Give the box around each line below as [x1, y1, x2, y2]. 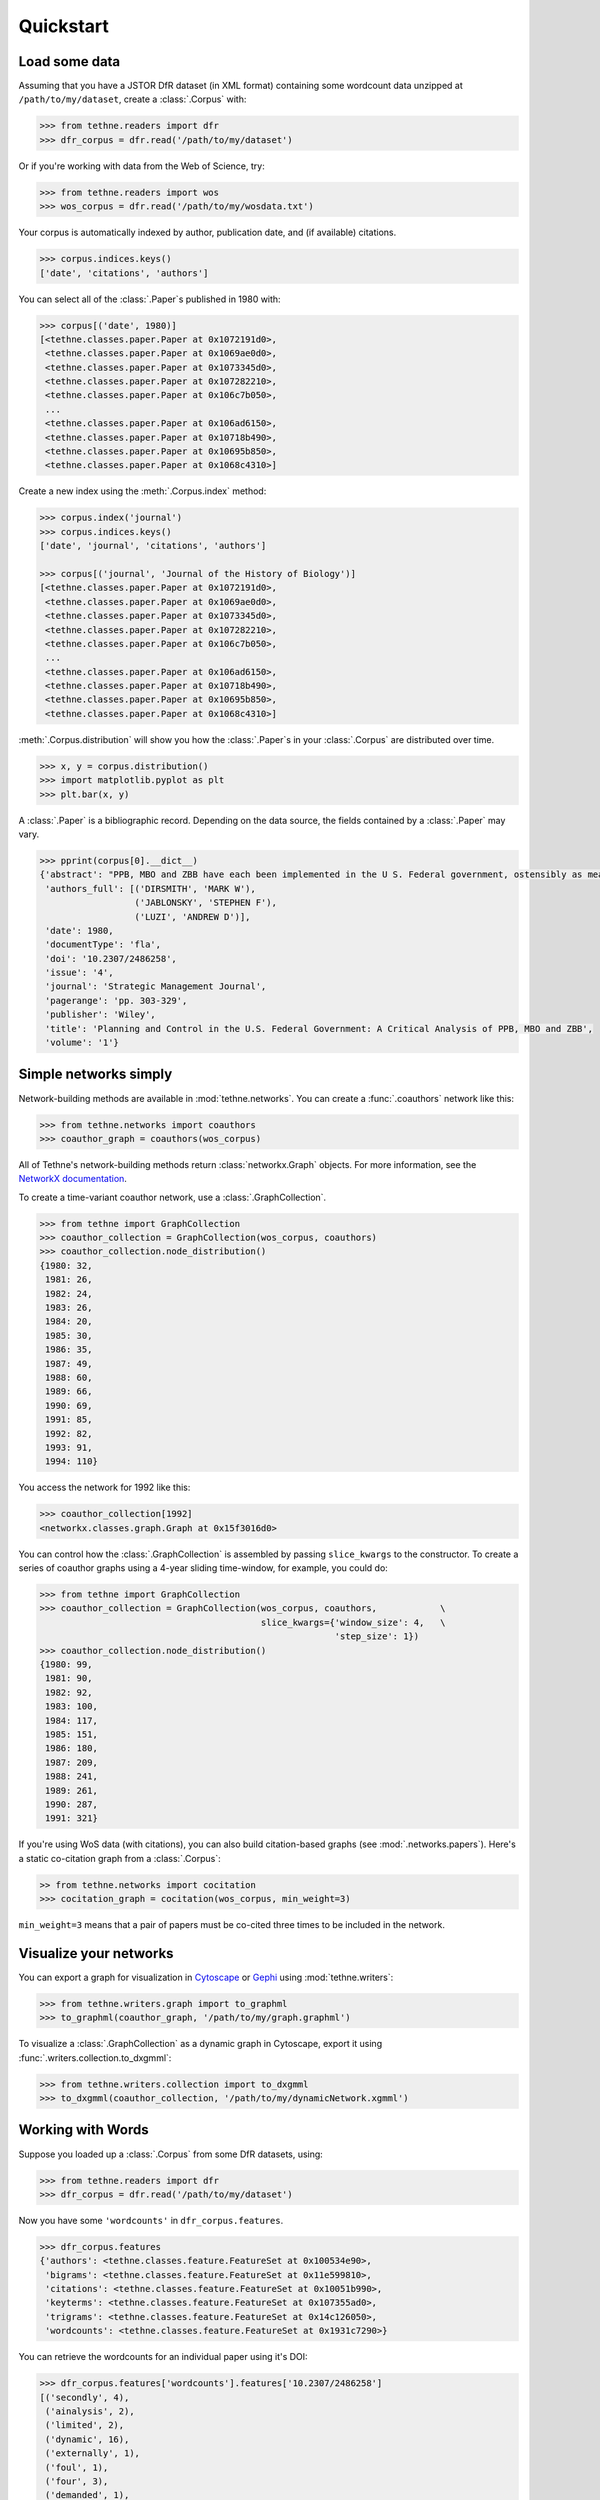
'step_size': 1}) [334, 1631, 420, 1642]
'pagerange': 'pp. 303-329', [45, 995, 188, 1006]
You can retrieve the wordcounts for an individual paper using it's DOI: [18, 2351, 309, 2363]
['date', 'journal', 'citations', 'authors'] [39, 540, 267, 552]
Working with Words [18, 2121, 149, 2139]
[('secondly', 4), [39, 2391, 130, 2403]
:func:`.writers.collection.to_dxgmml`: [18, 2051, 172, 2064]
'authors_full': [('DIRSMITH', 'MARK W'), [45, 883, 257, 894]
